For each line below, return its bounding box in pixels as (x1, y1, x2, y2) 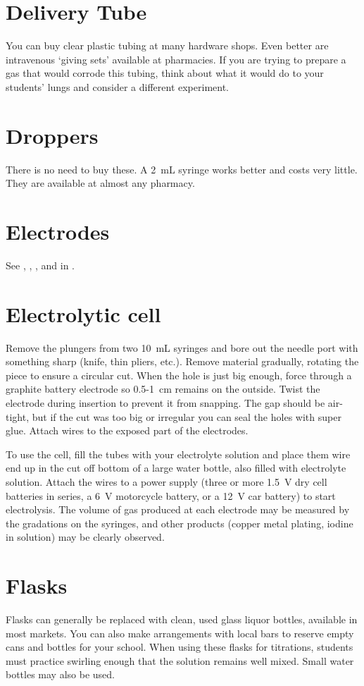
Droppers (6, 121, 99, 149)
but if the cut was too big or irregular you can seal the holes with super (32, 409, 341, 424)
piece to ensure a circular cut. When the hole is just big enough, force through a (6, 367, 352, 382)
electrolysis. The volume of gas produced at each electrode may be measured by (6, 502, 350, 517)
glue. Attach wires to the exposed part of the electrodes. (6, 423, 249, 438)
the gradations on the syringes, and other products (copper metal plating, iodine (6, 515, 353, 530)
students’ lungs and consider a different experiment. (6, 79, 229, 94)
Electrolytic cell (6, 299, 161, 328)
